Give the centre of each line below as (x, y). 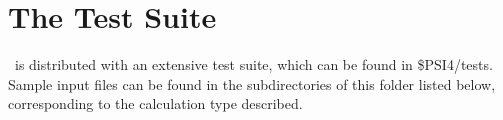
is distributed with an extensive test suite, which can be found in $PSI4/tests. (253, 64)
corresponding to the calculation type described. (155, 103)
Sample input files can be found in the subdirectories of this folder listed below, (252, 83)
